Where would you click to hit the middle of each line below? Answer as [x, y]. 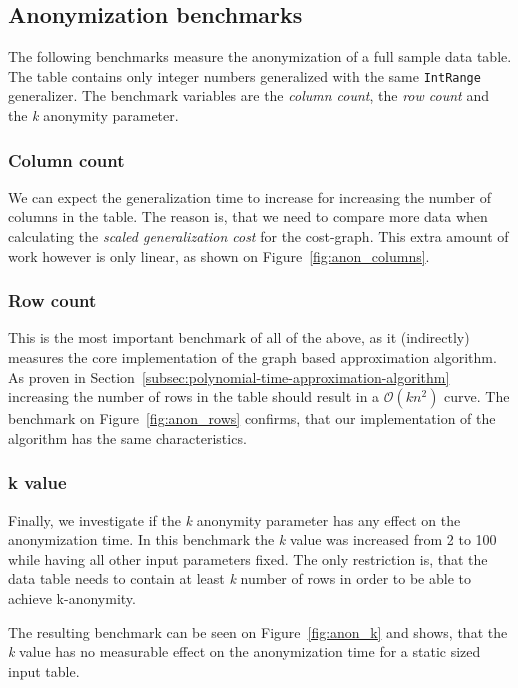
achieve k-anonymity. [72, 598]
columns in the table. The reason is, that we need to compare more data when [248, 216]
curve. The [477, 396]
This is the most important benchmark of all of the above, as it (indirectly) [239, 337]
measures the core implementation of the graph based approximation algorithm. [252, 357]
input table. [44, 670]
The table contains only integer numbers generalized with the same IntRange [244, 75]
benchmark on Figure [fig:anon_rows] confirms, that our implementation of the [252, 418]
